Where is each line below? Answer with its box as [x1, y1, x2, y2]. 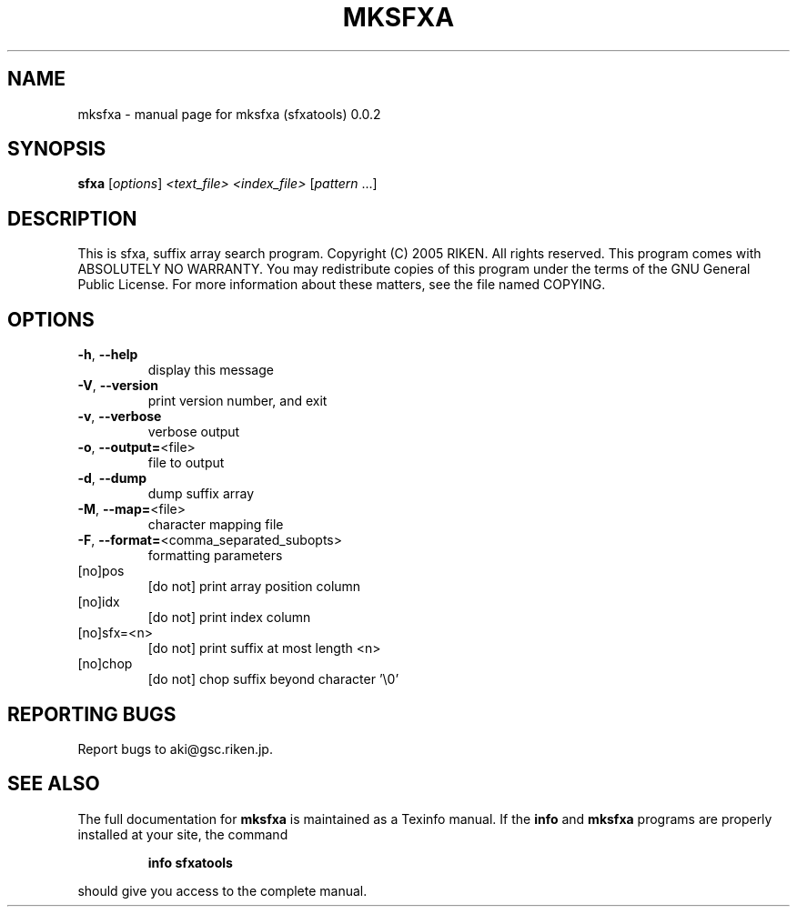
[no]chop [77, 656, 133, 672]
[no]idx [77, 594, 120, 610]
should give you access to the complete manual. [77, 882, 368, 899]
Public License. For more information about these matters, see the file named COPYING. [77, 276, 606, 293]
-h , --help [77, 347, 138, 363]
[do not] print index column [147, 609, 311, 626]
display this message [147, 362, 274, 378]
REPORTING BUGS [7, 702, 177, 726]
